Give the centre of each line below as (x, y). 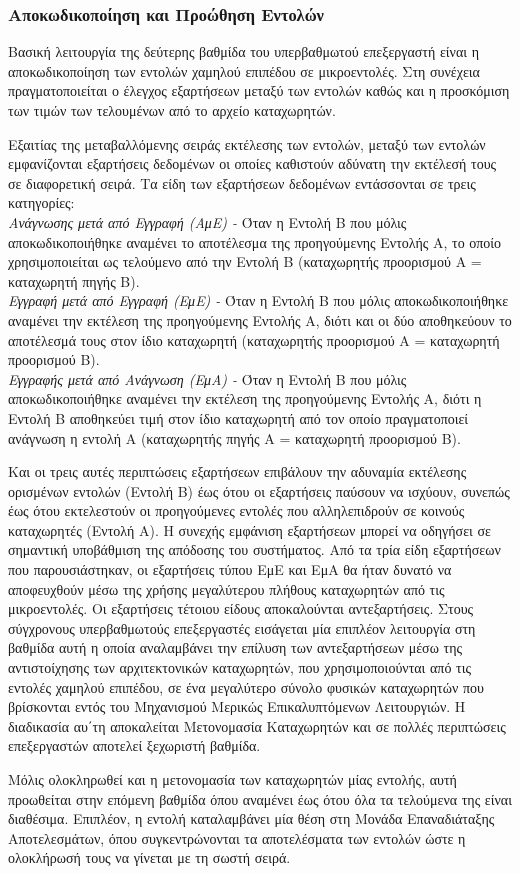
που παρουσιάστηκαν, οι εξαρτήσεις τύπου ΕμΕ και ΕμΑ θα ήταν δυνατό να (230, 569)
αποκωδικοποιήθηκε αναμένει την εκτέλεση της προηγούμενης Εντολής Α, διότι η (245, 398)
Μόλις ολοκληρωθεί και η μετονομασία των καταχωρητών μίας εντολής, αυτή (232, 779)
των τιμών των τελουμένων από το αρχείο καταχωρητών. (172, 110)
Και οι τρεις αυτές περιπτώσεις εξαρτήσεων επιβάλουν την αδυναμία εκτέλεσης (237, 471)
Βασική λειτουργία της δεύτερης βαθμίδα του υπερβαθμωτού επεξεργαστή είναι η (243, 51)
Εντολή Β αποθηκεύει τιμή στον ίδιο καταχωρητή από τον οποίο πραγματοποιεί (238, 417)
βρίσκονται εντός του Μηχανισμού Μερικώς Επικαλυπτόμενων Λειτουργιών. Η (237, 706)
